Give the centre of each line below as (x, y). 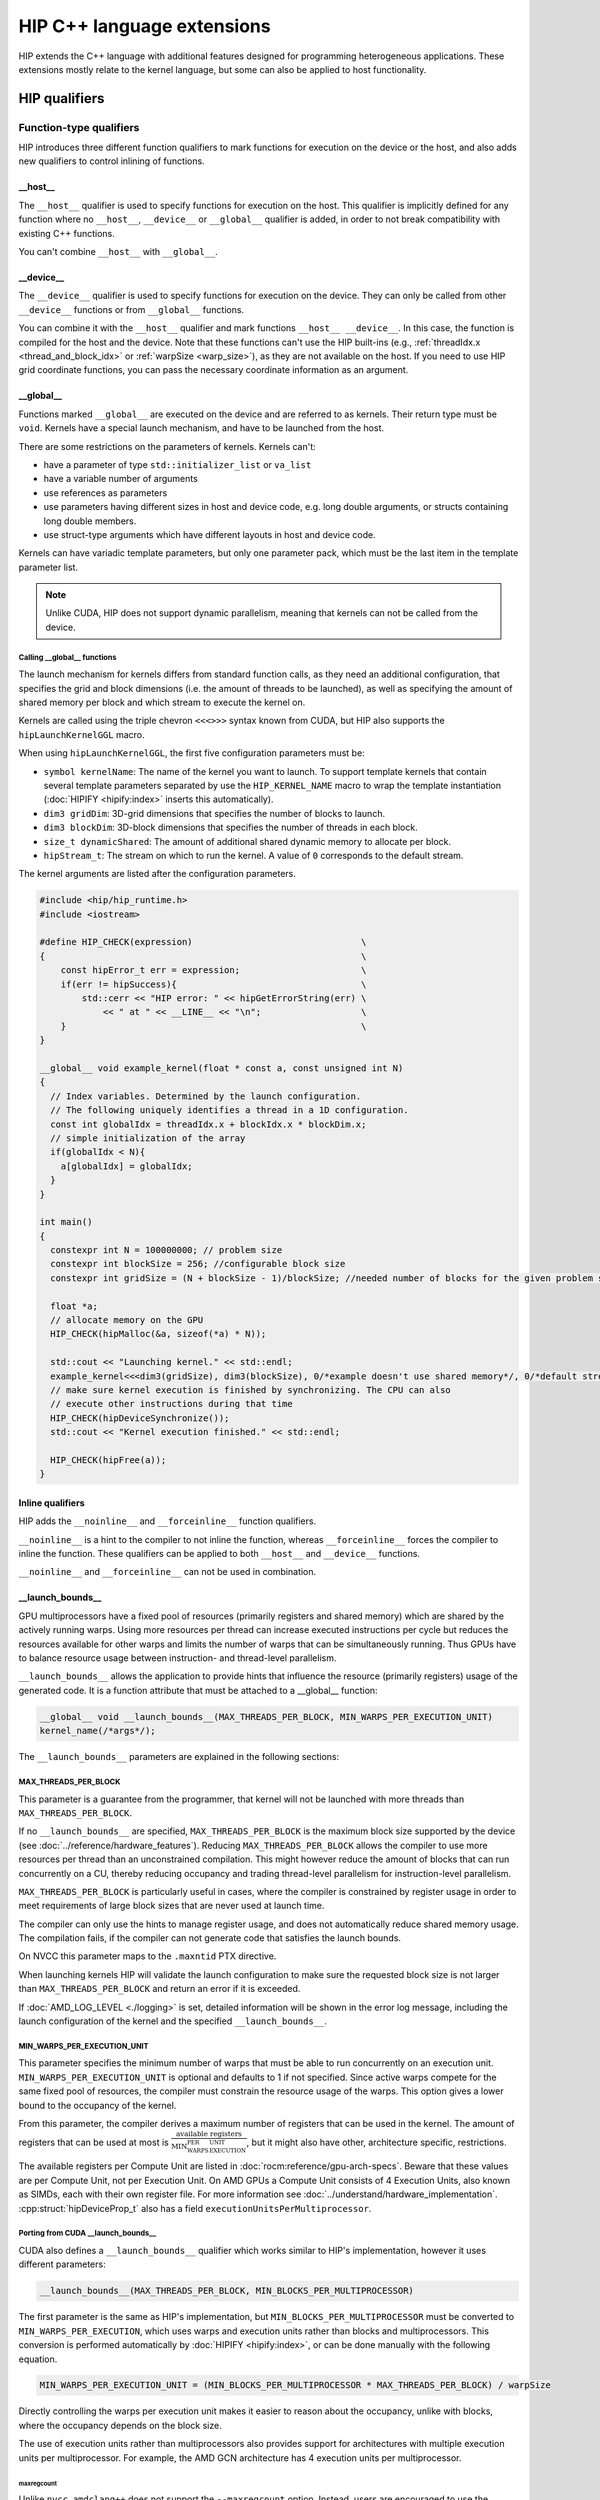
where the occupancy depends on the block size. (120, 2425)
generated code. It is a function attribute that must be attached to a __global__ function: (198, 1690)
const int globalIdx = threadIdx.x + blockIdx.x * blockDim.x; (208, 1124)
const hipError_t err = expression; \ (213, 970)
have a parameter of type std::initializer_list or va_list (177, 464)
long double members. (90, 521)
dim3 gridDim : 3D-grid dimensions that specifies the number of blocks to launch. (214, 813)
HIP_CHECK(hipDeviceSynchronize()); (140, 1418)
